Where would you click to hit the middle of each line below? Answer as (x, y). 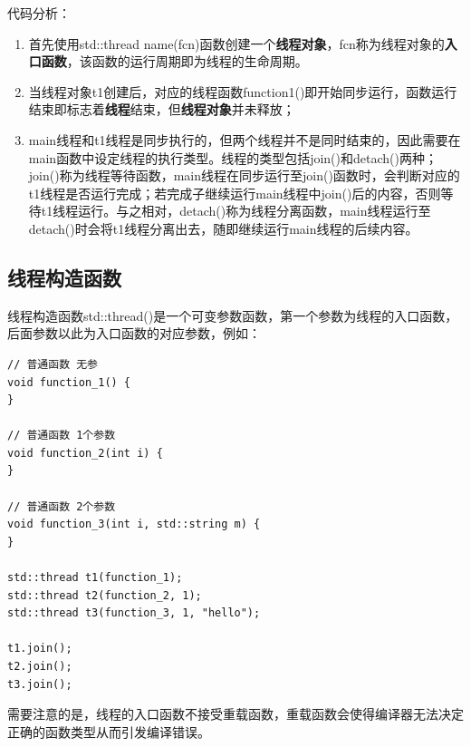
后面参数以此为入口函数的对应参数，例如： (134, 333)
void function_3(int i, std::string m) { (134, 524)
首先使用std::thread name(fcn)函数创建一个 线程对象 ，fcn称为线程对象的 (236, 43)
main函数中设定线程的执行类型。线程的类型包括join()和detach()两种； (233, 157)
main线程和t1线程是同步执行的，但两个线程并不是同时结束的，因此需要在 (245, 139)
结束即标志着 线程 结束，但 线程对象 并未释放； (162, 109)
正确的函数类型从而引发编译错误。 (109, 731)
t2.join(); (40, 667)
